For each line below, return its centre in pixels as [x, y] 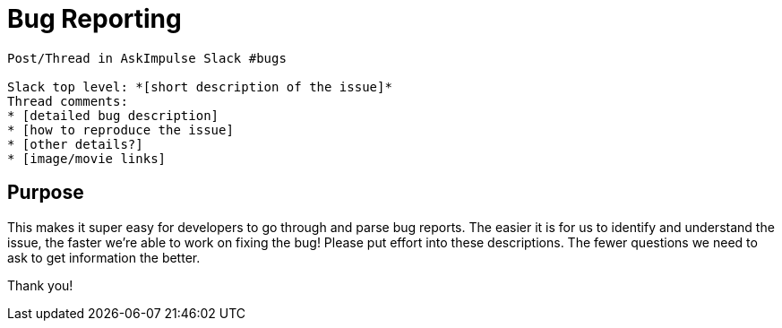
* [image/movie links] [87, 158]
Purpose [46, 193]
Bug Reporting [95, 19]
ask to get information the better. [104, 257]
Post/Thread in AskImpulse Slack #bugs [147, 58]
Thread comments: [68, 101]
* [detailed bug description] [113, 115]
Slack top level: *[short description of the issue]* [200, 86]
